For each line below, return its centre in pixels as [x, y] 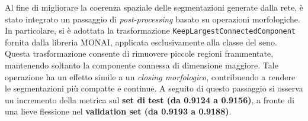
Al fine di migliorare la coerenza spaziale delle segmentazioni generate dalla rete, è [154, 7]
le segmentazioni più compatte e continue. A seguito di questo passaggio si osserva [154, 88]
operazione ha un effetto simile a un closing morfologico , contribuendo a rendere [150, 76]
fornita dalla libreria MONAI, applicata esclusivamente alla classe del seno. [141, 42]
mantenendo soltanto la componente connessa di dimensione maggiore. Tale [142, 65]
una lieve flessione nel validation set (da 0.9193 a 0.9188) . [118, 111]
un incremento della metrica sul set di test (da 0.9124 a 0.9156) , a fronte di [150, 99]
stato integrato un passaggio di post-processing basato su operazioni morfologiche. [153, 19]
